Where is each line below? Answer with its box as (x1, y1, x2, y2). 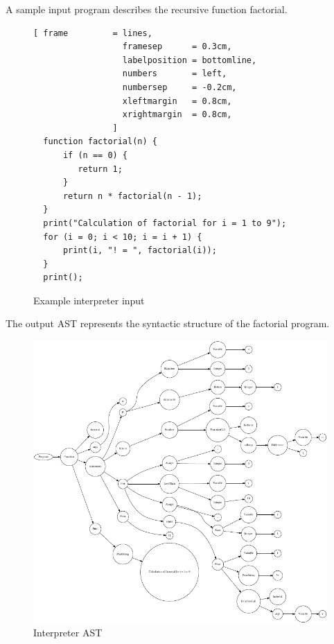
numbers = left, (122, 69, 227, 79)
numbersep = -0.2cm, (122, 82, 237, 92)
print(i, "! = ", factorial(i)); (62, 245, 217, 256)
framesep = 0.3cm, (122, 42, 232, 52)
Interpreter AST (33, 625, 103, 640)
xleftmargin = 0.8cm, (122, 96, 232, 106)
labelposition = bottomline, (122, 55, 257, 65)
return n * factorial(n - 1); (62, 191, 202, 201)
